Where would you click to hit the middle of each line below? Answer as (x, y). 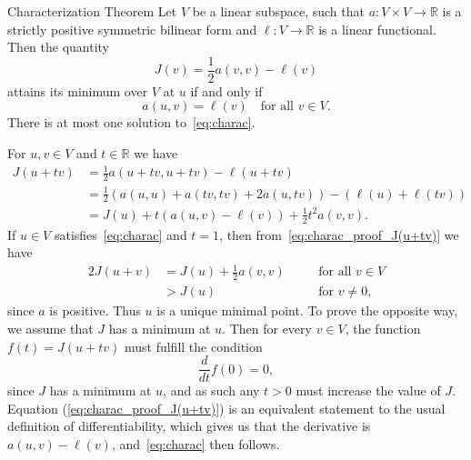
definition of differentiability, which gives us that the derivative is (189, 426)
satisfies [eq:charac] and (120, 234)
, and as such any (211, 390)
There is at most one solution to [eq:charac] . (131, 122)
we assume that (50, 328)
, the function (383, 328)
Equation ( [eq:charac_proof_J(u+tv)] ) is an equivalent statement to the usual (226, 408)
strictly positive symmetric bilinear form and (132, 29)
